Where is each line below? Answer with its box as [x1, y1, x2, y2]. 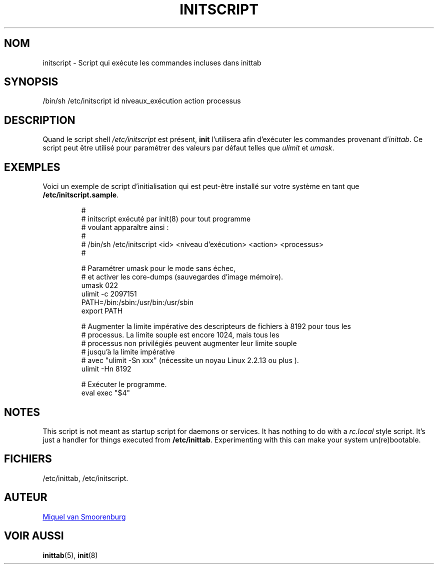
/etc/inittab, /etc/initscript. [42, 473, 128, 482]
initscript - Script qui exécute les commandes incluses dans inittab [42, 58, 261, 67]
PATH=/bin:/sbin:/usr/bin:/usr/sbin [81, 298, 193, 307]
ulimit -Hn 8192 [81, 364, 131, 373]
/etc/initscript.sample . [42, 190, 119, 199]
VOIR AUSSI [4, 529, 64, 542]
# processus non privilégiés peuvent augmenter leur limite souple [81, 339, 297, 348]
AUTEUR [4, 491, 47, 504]
